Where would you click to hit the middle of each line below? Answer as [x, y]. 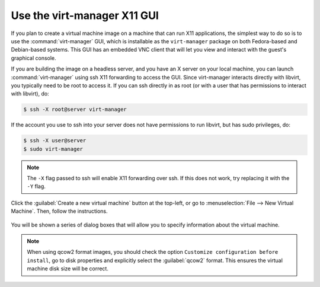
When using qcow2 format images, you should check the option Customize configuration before [153, 252]
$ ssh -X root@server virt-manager [75, 109]
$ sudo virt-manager [53, 149]
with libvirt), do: [30, 94]
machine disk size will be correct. [68, 269]
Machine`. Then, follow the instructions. [59, 211]
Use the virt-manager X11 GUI [85, 15]
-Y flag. [36, 186]
